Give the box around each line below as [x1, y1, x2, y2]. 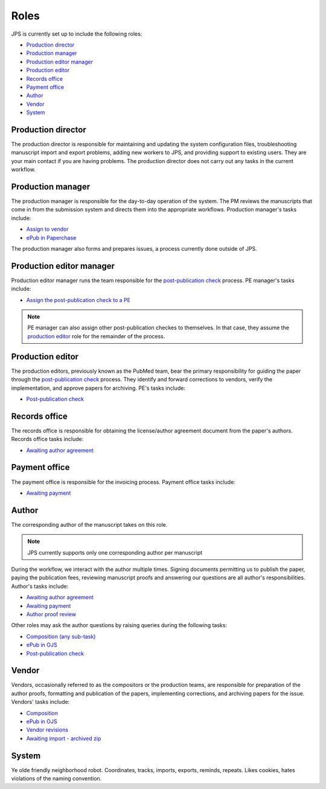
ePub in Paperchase [26, 234, 77, 241]
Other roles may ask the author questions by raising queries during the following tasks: [11, 622, 228, 629]
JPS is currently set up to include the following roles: [11, 30, 142, 37]
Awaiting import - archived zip [26, 735, 101, 742]
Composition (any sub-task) [26, 633, 96, 640]
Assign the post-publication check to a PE [26, 296, 131, 303]
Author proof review [26, 610, 77, 617]
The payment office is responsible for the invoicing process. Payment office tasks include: [11, 478, 235, 486]
